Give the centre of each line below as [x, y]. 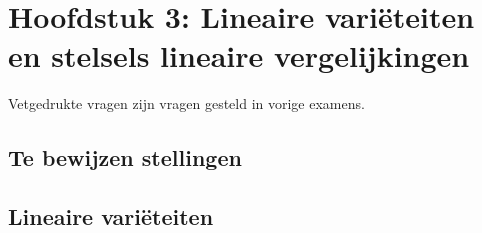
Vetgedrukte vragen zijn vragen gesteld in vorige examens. [186, 103]
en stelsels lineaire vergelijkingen [239, 55]
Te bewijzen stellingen [125, 157]
